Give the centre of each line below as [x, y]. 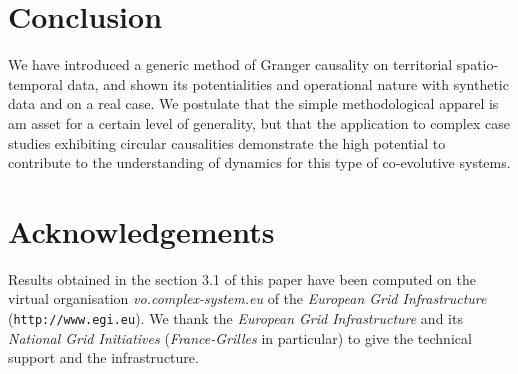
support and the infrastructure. [103, 357]
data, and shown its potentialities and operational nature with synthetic [288, 83]
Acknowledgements [141, 230]
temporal [35, 83]
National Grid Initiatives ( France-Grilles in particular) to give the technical [240, 337]
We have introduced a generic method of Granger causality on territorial [230, 64]
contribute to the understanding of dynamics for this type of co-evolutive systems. [259, 162]
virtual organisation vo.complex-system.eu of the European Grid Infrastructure [247, 298]
